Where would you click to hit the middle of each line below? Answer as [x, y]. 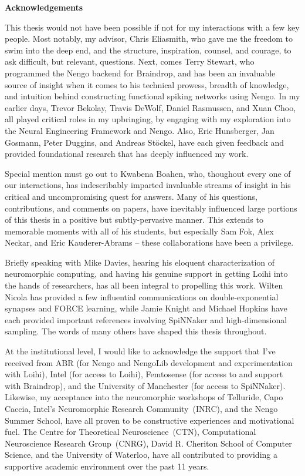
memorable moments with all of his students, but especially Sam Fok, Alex [139, 231]
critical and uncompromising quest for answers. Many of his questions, [131, 196]
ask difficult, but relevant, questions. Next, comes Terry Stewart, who [130, 61]
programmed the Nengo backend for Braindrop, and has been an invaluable [140, 73]
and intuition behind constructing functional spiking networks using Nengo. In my [152, 96]
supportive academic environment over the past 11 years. [107, 466]
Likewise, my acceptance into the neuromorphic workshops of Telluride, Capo [144, 397]
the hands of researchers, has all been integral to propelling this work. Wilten [144, 285]
